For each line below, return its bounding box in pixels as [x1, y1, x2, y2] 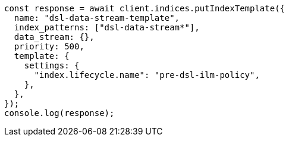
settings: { [24, 61, 80, 70]
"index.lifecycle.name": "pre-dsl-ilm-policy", [34, 70, 260, 80]
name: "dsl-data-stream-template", [14, 13, 180, 23]
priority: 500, [14, 42, 84, 51]
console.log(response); [4, 108, 115, 118]
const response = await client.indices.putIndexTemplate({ [4, 4, 285, 13]
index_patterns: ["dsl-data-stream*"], [14, 23, 200, 32]
